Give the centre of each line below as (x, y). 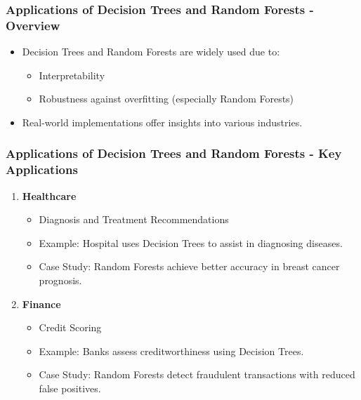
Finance (41, 304)
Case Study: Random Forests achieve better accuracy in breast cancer (189, 266)
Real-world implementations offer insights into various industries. (162, 122)
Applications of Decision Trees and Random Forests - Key (174, 153)
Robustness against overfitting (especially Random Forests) (166, 99)
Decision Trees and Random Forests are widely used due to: (151, 52)
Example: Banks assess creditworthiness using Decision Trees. (171, 351)
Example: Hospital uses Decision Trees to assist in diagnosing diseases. (191, 242)
